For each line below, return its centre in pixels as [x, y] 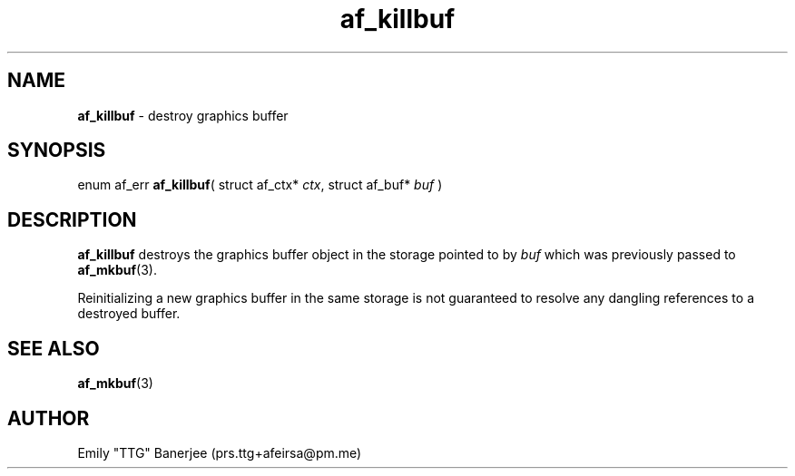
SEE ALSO [54, 348]
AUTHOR [49, 418]
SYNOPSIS [57, 151]
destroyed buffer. [129, 314]
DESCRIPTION [72, 219]
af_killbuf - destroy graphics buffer [183, 115]
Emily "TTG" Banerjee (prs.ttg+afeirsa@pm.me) [220, 452]
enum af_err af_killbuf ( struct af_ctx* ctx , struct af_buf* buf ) [260, 185]
